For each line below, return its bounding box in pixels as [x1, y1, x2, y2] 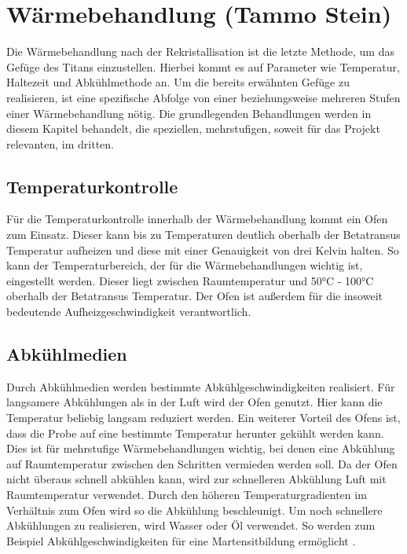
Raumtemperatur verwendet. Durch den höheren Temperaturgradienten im [6, 486, 367, 502]
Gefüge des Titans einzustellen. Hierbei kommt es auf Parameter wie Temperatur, [6, 58, 400, 75]
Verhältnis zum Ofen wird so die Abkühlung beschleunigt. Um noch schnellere [6, 501, 383, 518]
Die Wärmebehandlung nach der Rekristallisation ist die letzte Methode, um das [6, 43, 394, 60]
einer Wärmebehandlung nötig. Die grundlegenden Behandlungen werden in [6, 105, 372, 121]
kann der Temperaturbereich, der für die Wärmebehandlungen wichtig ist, [6, 257, 363, 273]
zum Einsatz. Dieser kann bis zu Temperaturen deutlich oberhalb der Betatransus [6, 226, 401, 243]
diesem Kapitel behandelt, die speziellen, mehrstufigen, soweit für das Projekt [6, 120, 380, 137]
